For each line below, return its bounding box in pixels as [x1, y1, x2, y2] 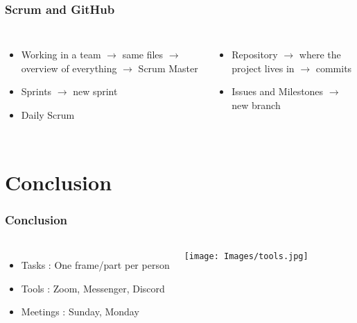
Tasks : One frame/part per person [21, 258, 170, 272]
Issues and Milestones [232, 84, 324, 99]
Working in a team [21, 47, 101, 62]
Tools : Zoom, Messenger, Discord [21, 281, 165, 295]
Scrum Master [138, 60, 198, 75]
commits [315, 60, 352, 75]
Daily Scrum [21, 108, 75, 122]
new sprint [73, 84, 118, 99]
